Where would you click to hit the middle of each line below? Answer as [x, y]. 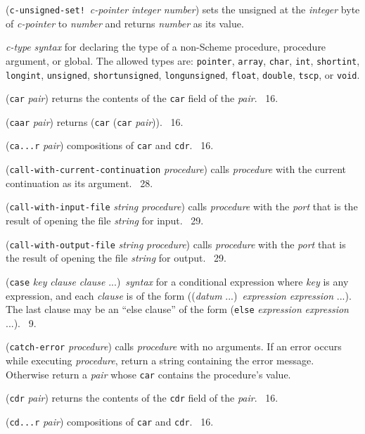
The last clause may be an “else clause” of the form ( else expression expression [177, 309]
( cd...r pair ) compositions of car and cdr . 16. [110, 421]
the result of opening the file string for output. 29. [116, 258]
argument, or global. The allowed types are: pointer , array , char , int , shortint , [183, 60]
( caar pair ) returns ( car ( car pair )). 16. [95, 121]
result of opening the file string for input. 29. [105, 221]
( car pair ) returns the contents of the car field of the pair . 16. [142, 98]
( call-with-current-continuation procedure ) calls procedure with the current [176, 169]
